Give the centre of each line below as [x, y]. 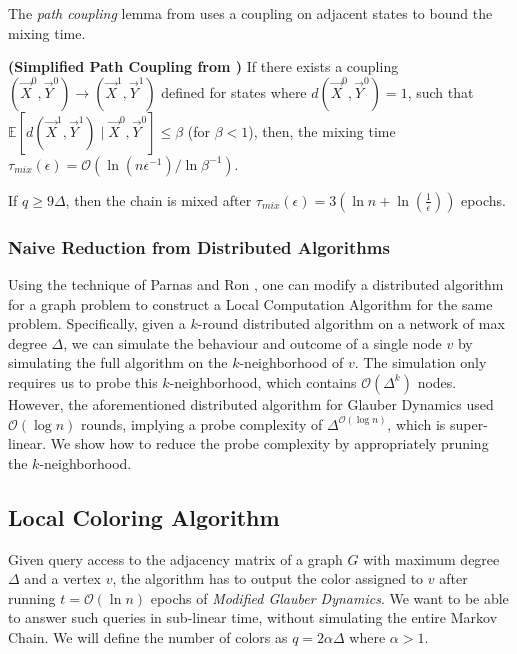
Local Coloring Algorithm [144, 516]
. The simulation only [420, 362]
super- [469, 423]
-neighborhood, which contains [263, 381]
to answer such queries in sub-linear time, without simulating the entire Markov [253, 617]
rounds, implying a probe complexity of [201, 423]
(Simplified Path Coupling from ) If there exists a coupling [203, 66]
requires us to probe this [83, 381]
